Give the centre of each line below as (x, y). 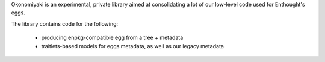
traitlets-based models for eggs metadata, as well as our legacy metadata (132, 46)
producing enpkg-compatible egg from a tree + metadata (112, 38)
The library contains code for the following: (65, 23)
